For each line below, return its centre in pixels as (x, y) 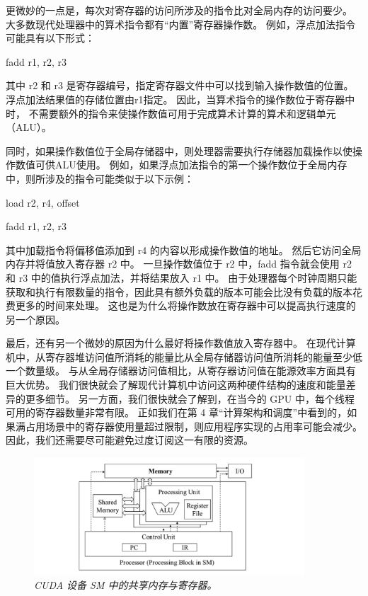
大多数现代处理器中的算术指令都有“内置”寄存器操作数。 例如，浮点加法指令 (180, 24)
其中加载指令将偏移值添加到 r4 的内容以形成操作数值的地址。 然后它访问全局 (184, 250)
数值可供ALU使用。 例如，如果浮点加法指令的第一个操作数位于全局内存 (181, 165)
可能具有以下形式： (50, 38)
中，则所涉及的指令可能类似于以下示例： (100, 178)
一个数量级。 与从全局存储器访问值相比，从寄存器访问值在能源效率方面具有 (181, 371)
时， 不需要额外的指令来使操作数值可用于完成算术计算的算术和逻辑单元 (171, 113)
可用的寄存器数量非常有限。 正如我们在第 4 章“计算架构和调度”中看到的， (177, 412)
